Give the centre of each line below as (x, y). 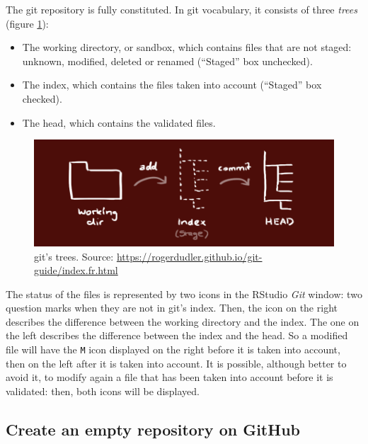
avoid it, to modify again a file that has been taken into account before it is (169, 377)
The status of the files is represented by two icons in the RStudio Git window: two (184, 294)
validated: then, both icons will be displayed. (103, 391)
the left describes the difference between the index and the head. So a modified (177, 335)
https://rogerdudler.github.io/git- (189, 256)
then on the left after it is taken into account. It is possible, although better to (176, 363)
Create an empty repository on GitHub (153, 429)
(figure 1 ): (27, 23)
